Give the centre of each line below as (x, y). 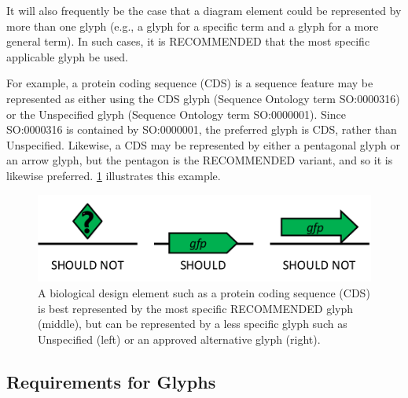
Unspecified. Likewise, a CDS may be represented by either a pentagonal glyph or (203, 144)
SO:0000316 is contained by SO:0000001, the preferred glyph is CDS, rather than (202, 129)
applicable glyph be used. (67, 56)
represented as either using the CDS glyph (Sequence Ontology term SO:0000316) (203, 98)
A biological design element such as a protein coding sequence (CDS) (204, 293)
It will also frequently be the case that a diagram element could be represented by (204, 10)
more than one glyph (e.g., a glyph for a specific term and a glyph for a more (193, 26)
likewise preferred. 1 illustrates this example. (114, 175)
